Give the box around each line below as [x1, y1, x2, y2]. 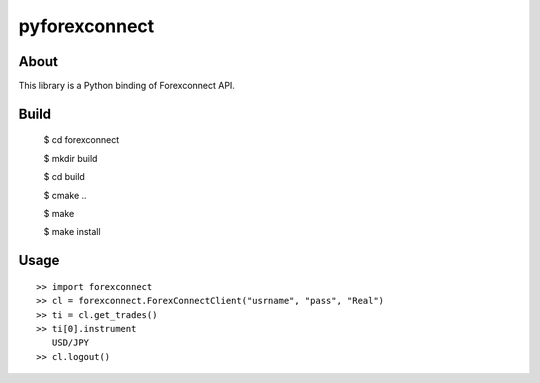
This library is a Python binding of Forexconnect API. [18, 80, 235, 92]
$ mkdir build [43, 152, 98, 164]
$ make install [43, 226, 101, 238]
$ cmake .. [43, 189, 87, 201]
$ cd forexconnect [43, 134, 120, 146]
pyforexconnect [18, 15, 155, 37]
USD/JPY [51, 337, 90, 349]
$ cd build [43, 171, 85, 183]
